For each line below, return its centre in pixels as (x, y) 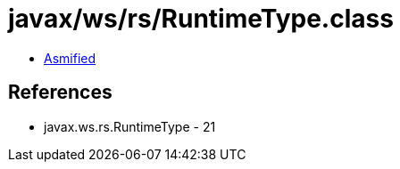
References (60, 93)
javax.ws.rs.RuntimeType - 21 (130, 126)
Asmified (70, 58)
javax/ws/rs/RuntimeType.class (201, 19)
